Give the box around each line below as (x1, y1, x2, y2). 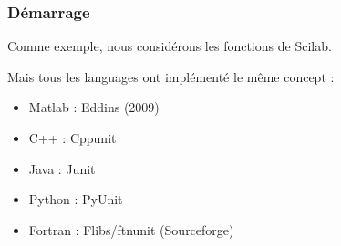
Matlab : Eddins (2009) (28, 97, 160, 117)
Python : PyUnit (28, 190, 123, 209)
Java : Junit (28, 159, 96, 178)
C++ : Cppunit (28, 128, 117, 147)
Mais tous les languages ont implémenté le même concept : (7, 67, 335, 86)
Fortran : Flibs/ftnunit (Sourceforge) (28, 220, 234, 239)
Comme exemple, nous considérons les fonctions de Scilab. (7, 36, 332, 56)
